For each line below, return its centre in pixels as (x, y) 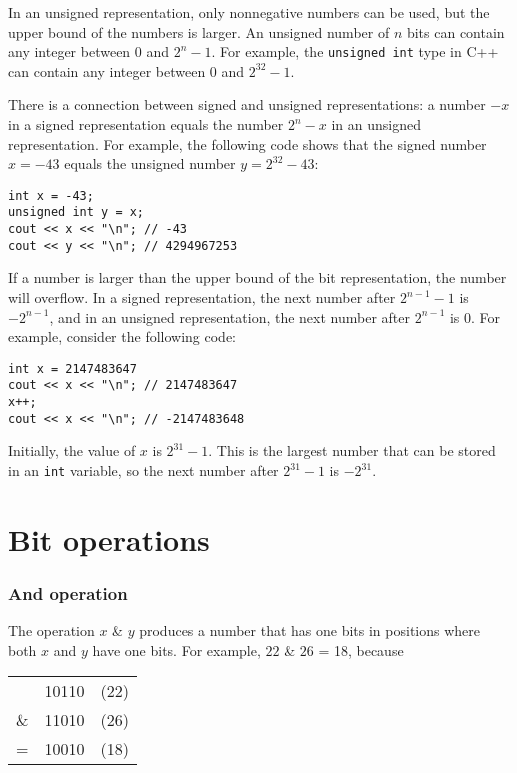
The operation (51, 630)
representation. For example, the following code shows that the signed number (247, 143)
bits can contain (455, 31)
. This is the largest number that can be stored (352, 450)
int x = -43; (51, 195)
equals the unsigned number (150, 163)
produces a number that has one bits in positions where (309, 630)
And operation (68, 592)
